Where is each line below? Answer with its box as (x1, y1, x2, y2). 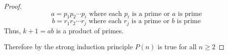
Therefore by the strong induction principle (4, 41, 133, 52)
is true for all (158, 41, 197, 52)
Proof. (4, 1, 22, 11)
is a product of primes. (56, 25, 124, 35)
